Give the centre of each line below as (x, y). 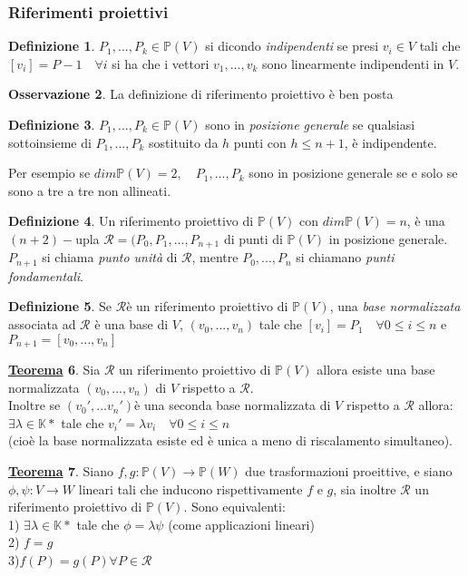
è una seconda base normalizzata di (233, 405)
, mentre (215, 257)
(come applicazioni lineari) (241, 524)
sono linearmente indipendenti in (353, 63)
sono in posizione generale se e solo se (353, 173)
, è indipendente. (390, 142)
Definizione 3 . (52, 124)
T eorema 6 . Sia (54, 370)
